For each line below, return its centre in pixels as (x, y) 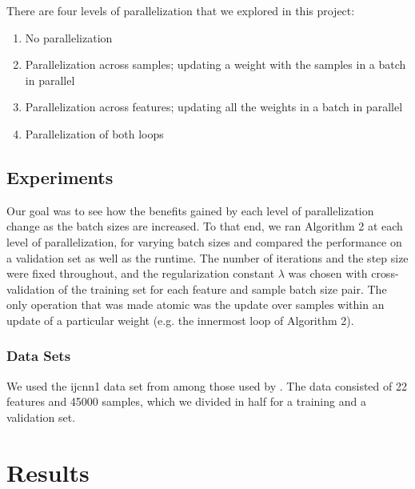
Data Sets (39, 356)
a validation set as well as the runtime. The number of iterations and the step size (207, 257)
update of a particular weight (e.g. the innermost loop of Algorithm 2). (180, 320)
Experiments (60, 176)
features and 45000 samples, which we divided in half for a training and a (186, 401)
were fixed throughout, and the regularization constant (141, 273)
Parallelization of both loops (94, 133)
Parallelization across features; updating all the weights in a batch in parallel (214, 107)
